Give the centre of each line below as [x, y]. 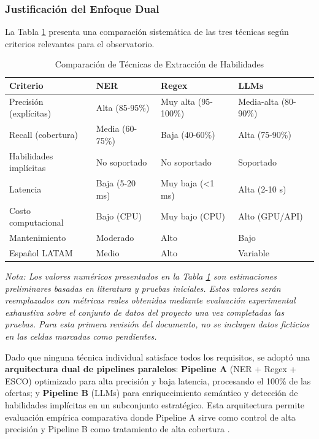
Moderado [115, 238]
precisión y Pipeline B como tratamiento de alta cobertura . [117, 429]
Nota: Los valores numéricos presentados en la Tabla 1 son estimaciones [141, 276]
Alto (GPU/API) [271, 216]
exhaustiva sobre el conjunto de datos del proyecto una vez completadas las [145, 312]
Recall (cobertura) [44, 135]
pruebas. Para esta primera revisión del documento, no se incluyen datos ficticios [157, 324]
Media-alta [258, 101]
